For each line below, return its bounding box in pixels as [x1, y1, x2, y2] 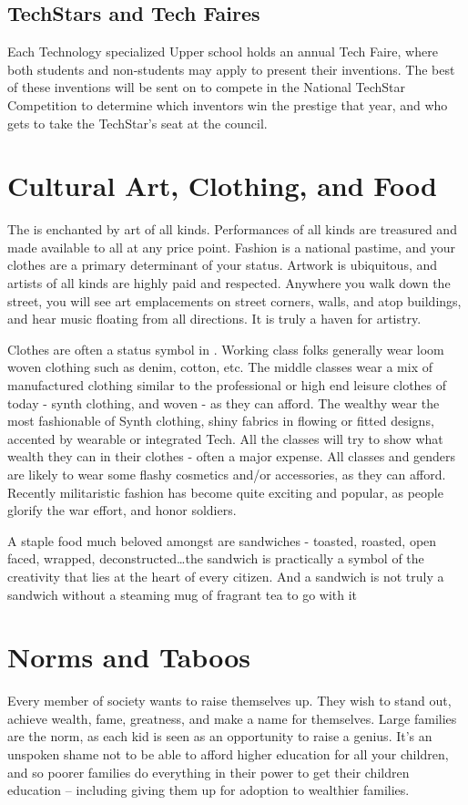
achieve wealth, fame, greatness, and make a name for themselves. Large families [7, 708, 457, 728]
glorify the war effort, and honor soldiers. [7, 501, 237, 520]
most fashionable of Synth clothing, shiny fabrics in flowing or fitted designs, [7, 411, 434, 430]
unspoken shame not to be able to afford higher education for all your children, [7, 745, 449, 764]
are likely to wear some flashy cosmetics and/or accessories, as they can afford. [7, 465, 446, 484]
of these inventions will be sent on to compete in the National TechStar [7, 77, 405, 97]
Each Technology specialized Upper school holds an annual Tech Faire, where [7, 42, 438, 61]
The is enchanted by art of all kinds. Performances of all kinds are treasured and [7, 220, 457, 239]
